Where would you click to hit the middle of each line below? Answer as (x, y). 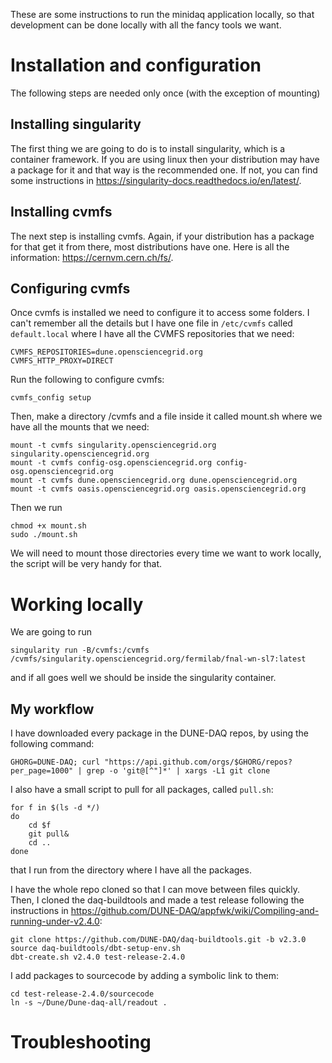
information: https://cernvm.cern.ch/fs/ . (92, 257)
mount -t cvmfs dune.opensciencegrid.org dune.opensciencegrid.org (154, 480)
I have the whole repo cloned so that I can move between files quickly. (155, 890)
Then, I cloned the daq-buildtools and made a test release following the (157, 900)
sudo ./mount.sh (44, 535)
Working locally (77, 604)
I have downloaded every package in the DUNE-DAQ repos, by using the (159, 733)
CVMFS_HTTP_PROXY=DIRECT (62, 361)
